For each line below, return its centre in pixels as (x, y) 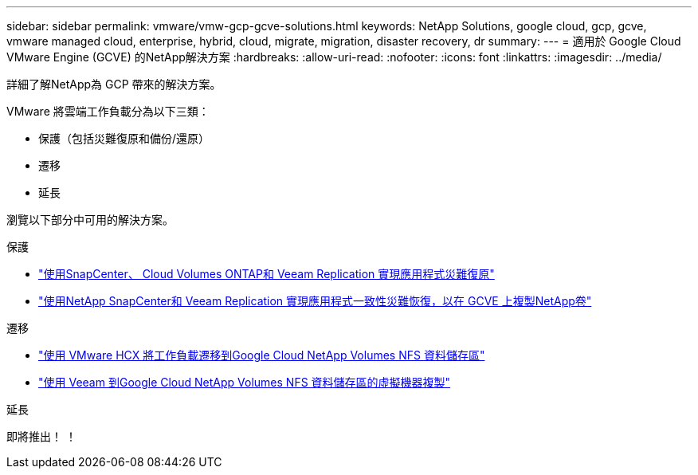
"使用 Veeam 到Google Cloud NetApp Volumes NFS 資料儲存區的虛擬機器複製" (245, 382)
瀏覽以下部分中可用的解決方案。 (90, 220)
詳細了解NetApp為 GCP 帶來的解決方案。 (114, 84)
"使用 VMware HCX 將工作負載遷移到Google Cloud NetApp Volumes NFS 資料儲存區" (262, 355)
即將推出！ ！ (41, 436)
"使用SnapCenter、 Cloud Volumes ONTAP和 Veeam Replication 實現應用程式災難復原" (267, 274)
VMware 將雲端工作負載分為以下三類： (108, 111)
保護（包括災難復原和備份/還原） (124, 138)
